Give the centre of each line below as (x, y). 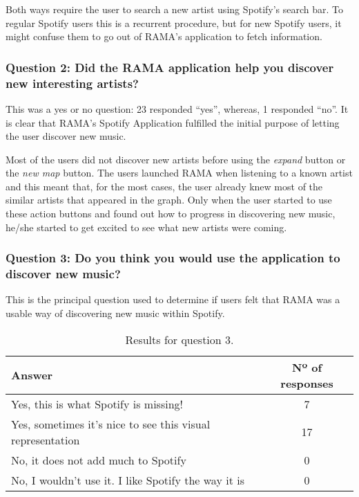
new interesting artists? (72, 83)
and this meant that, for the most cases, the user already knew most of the (164, 186)
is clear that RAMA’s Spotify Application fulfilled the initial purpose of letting (173, 122)
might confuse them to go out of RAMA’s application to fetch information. (164, 36)
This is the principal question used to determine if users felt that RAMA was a (173, 299)
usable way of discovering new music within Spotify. (115, 313)
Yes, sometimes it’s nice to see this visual (111, 424)
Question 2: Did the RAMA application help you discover (170, 67)
